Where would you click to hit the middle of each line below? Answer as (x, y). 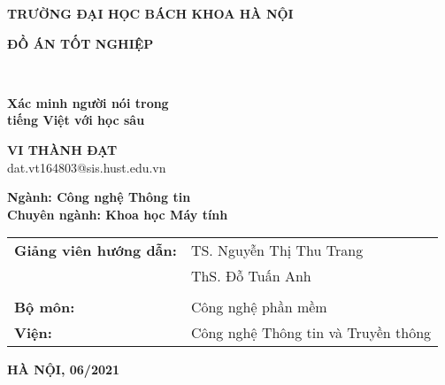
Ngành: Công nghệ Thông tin (99, 197)
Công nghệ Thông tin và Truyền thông (311, 333)
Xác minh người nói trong (88, 102)
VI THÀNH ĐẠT (62, 149)
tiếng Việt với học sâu (76, 120)
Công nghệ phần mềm (259, 307)
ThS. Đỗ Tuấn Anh (251, 276)
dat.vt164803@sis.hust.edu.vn (87, 167)
